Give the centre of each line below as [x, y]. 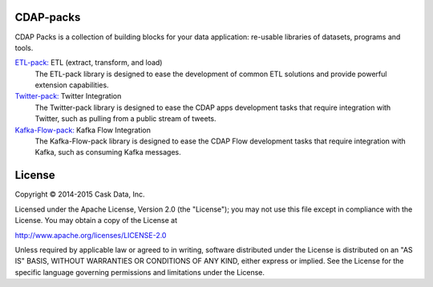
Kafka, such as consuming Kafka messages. [108, 152]
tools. [24, 47]
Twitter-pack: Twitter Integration [68, 96]
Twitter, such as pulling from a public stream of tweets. [125, 119]
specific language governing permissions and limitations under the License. [140, 272]
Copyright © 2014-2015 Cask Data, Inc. [80, 194]
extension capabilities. [72, 85]
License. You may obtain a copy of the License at [96, 220]
